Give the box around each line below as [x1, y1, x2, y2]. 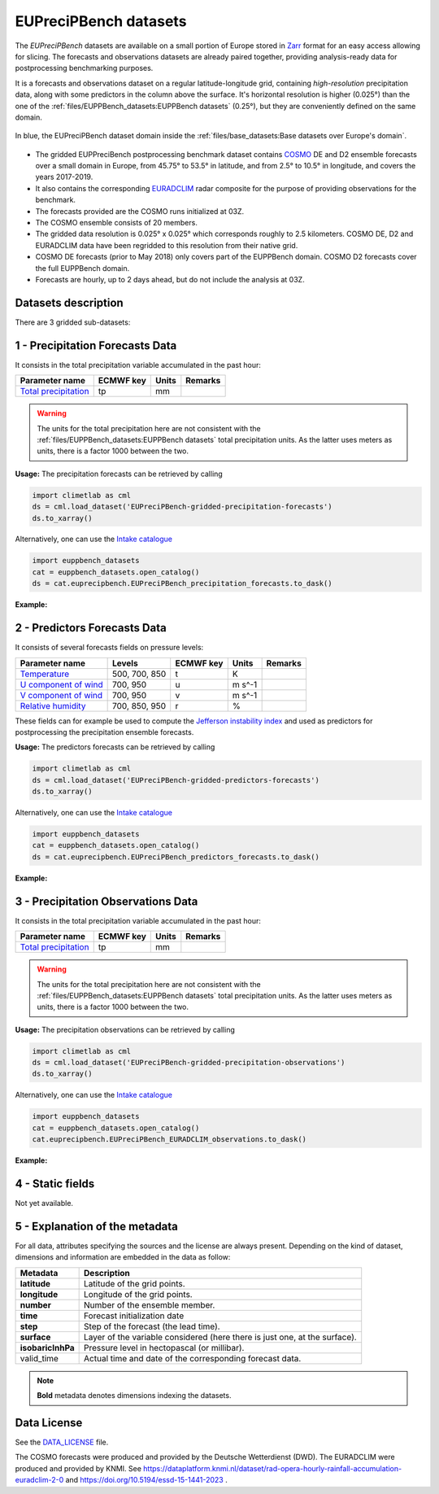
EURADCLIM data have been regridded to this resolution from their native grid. [35, 240, 298, 250]
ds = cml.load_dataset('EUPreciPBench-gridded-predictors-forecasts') [32, 775, 320, 784]
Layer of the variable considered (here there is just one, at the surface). [84, 1331, 357, 1343]
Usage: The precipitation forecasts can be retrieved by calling [15, 469, 223, 478]
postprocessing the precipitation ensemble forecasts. [15, 727, 194, 736]
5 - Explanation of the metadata [15, 1219, 179, 1233]
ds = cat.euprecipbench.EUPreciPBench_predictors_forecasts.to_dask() [32, 852, 320, 862]
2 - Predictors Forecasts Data [15, 621, 167, 635]
